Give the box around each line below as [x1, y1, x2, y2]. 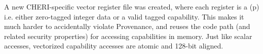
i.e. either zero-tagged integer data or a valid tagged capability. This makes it [4, 11, 244, 21]
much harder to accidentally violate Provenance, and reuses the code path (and [4, 21, 250, 31]
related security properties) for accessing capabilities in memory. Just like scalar [4, 30, 252, 41]
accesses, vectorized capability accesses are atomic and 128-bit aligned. [4, 40, 223, 51]
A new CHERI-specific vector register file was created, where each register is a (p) [4, 1, 259, 11]
